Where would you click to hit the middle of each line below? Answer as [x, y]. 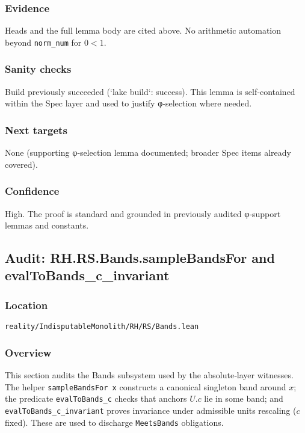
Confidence [32, 191]
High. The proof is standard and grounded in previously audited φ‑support [143, 213]
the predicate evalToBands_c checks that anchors [96, 398]
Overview [28, 352]
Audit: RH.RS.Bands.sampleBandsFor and [140, 258]
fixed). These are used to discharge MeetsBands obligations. [114, 422]
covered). [21, 164]
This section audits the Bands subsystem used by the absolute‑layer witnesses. [149, 374]
